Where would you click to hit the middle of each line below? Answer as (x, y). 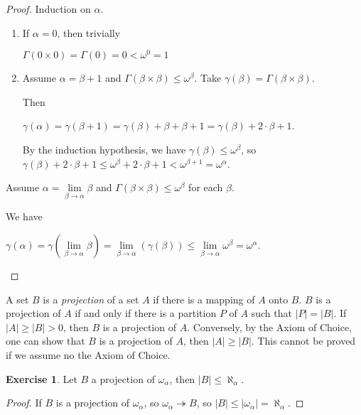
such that (271, 313)
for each (206, 187)
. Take (208, 78)
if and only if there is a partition (146, 313)
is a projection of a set (91, 299)
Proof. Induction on (48, 9)
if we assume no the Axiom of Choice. (88, 355)
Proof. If (24, 403)
